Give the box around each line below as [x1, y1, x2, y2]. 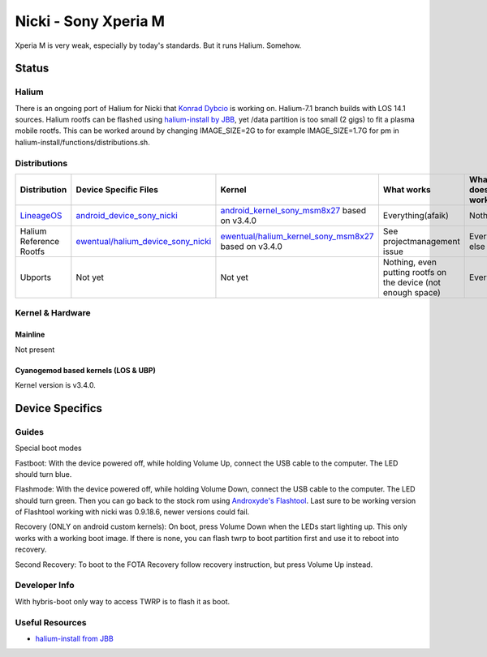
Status [15, 62, 50, 75]
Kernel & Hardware [15, 307, 91, 319]
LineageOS [19, 210, 62, 221]
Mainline [15, 329, 45, 340]
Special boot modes [15, 443, 82, 453]
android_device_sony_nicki [75, 210, 178, 221]
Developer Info [15, 580, 75, 591]
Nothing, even [382, 256, 437, 268]
